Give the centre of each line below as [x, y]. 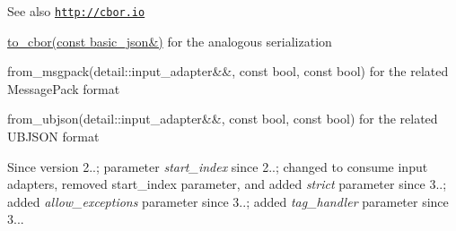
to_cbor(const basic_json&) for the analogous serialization [170, 41]
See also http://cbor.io [76, 11]
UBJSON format [53, 137]
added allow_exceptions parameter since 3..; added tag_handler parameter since [228, 201]
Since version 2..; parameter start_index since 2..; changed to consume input [218, 166]
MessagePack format [64, 88]
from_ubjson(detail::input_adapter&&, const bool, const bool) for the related [223, 119]
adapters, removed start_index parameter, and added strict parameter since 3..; [227, 184]
